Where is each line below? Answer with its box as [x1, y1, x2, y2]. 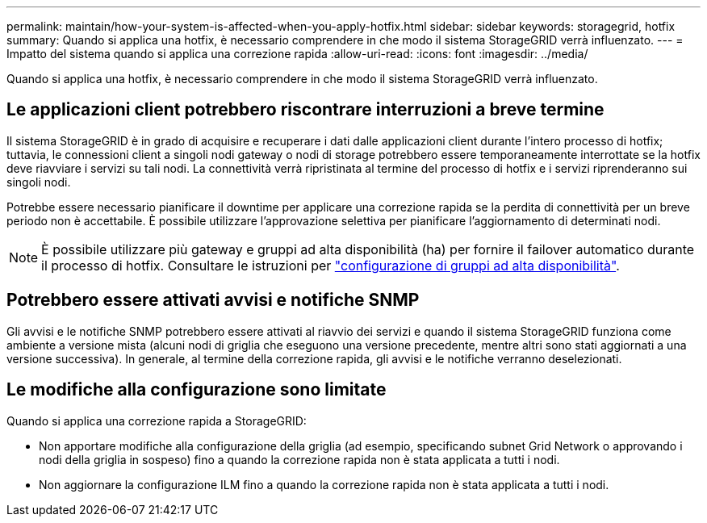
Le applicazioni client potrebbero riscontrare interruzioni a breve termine [6, 99, 605, 120]
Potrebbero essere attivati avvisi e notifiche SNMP [6, 290, 420, 311]
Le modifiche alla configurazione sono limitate [6, 379, 387, 400]
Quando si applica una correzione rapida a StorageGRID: [6, 413, 307, 428]
